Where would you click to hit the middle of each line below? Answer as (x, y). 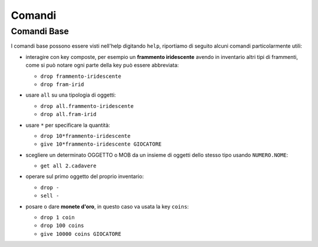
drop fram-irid (62, 84)
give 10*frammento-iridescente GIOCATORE (101, 144)
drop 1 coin (57, 218)
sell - (50, 196)
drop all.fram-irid (68, 114)
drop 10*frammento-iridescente (85, 136)
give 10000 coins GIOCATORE (81, 234)
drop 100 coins (62, 226)
